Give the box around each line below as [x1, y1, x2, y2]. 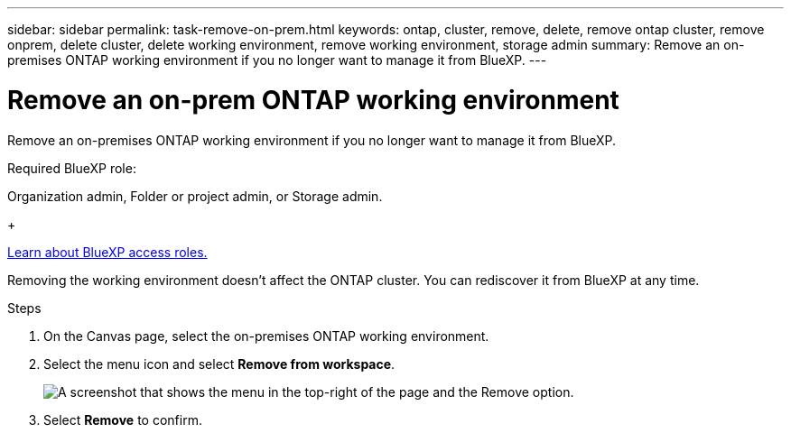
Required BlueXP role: [7, 160, 136, 176]
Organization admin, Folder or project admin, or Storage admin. [7, 188, 383, 204]
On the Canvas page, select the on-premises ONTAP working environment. [43, 327, 489, 344]
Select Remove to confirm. [43, 411, 202, 428]
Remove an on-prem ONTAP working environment [7, 84, 619, 115]
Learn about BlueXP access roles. [7, 244, 208, 260]
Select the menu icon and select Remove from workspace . [43, 355, 395, 372]
